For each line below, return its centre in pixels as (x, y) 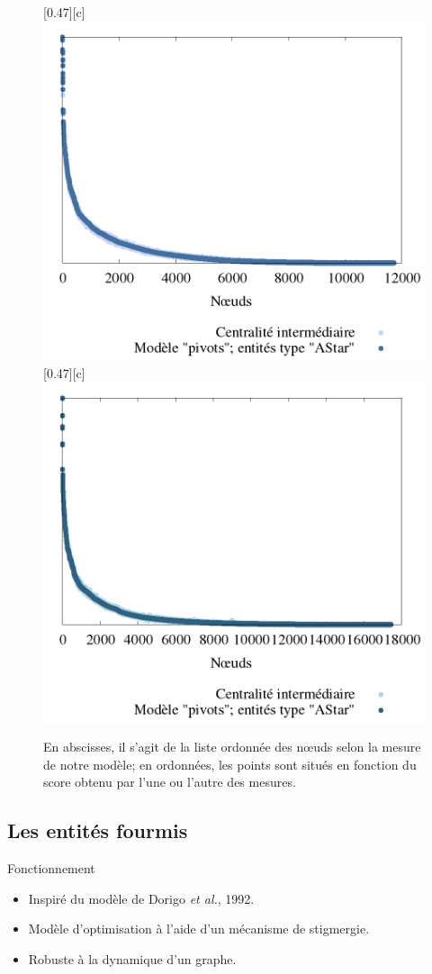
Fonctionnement (51, 868)
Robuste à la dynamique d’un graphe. (132, 958)
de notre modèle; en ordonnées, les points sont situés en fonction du (230, 764)
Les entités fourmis (98, 830)
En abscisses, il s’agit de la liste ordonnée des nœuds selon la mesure (232, 747)
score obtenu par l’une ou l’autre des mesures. (170, 782)
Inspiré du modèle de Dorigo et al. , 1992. (141, 898)
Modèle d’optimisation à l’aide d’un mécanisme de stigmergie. (199, 929)
